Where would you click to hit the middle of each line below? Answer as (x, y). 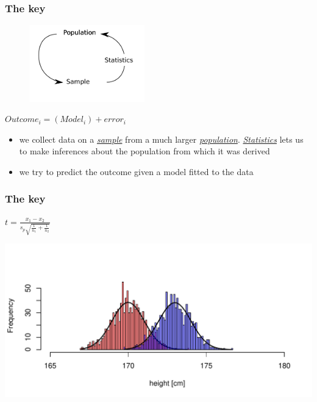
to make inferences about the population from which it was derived (144, 151)
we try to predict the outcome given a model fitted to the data (136, 171)
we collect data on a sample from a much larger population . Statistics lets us (161, 139)
